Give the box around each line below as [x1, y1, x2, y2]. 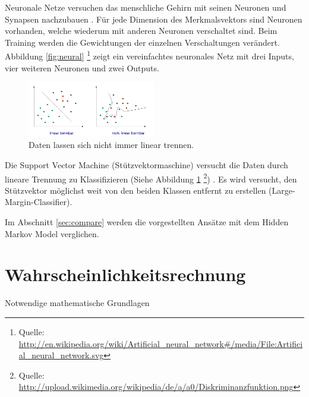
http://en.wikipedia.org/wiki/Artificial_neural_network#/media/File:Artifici [18, 337, 303, 349]
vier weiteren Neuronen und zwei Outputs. [5, 61, 159, 74]
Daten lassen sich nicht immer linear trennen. [29, 138, 194, 151]
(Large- [269, 184, 295, 196]
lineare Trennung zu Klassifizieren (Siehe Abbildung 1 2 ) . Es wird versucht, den [5, 171, 297, 185]
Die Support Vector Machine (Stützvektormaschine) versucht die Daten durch [5, 158, 288, 171]
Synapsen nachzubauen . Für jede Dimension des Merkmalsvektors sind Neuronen [5, 12, 302, 25]
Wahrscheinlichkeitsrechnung [5, 262, 246, 286]
